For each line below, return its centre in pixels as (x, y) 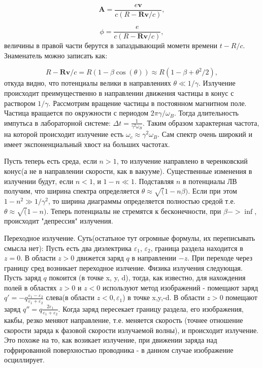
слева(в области (70, 297)
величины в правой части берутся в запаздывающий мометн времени (111, 45)
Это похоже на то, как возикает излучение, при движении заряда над (111, 340)
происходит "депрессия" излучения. (59, 221)
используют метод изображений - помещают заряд (180, 287)
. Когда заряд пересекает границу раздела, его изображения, (151, 308)
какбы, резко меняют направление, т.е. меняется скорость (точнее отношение (124, 320)
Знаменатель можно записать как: (56, 55)
